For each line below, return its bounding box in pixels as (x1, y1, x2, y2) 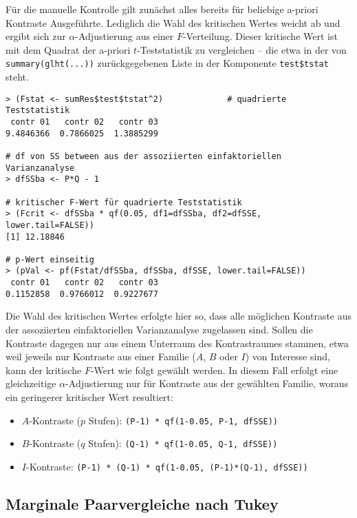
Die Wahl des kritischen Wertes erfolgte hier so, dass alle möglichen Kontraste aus (6, 309, 352, 323)
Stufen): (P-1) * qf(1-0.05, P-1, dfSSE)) (88, 413, 279, 427)
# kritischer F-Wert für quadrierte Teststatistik (6, 197, 242, 207)
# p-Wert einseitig (6, 254, 94, 265)
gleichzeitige (6, 376, 56, 391)
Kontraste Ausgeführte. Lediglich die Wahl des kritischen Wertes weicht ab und (6, 15, 340, 30)
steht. (6, 70, 29, 84)
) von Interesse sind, (245, 349, 330, 364)
